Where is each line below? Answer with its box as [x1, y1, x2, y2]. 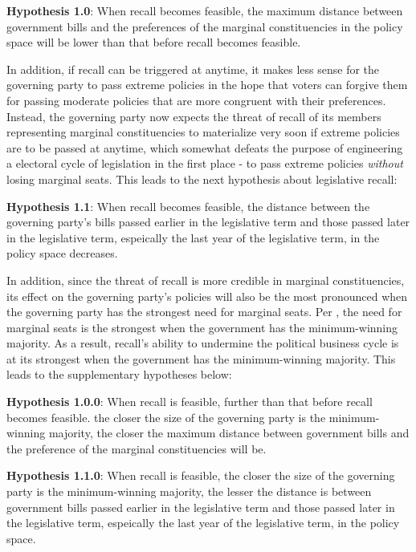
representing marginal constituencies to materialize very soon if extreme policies [6, 124, 400, 140]
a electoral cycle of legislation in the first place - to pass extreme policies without [6, 155, 403, 172]
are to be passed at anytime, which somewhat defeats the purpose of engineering [6, 139, 403, 156]
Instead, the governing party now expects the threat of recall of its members [6, 108, 381, 124]
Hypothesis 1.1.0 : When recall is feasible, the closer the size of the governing [6, 467, 395, 484]
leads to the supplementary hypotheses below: [6, 366, 232, 383]
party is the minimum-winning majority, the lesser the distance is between [6, 483, 372, 500]
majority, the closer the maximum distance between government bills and [48, 424, 410, 441]
